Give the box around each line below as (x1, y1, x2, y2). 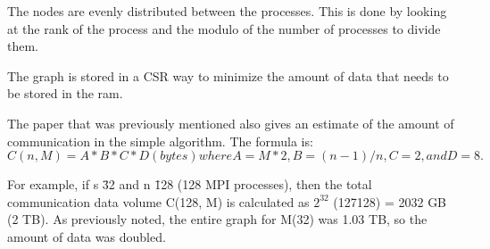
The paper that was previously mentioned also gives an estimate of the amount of (7, 113, 454, 132)
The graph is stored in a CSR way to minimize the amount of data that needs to (7, 66, 449, 85)
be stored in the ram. (7, 84, 123, 103)
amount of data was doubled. (7, 227, 166, 245)
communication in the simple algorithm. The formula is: (7, 131, 313, 150)
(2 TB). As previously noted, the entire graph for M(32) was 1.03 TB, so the (7, 210, 428, 228)
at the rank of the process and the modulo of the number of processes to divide (7, 19, 441, 37)
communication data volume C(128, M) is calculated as (7, 192, 310, 211)
